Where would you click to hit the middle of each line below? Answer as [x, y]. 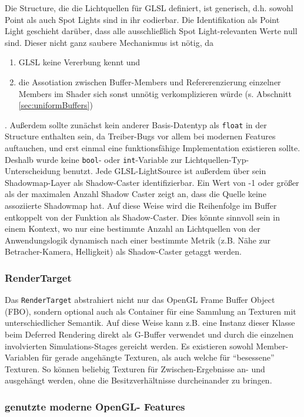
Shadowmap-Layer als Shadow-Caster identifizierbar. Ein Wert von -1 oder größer [152, 182]
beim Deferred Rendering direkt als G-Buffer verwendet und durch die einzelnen [149, 334]
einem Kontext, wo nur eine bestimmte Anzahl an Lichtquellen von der [133, 228]
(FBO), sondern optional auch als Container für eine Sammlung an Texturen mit [151, 311]
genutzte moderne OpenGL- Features [95, 406]
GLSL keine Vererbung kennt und [79, 62]
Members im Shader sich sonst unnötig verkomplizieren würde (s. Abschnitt [155, 93]
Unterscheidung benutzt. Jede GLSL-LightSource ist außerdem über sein [136, 171]
